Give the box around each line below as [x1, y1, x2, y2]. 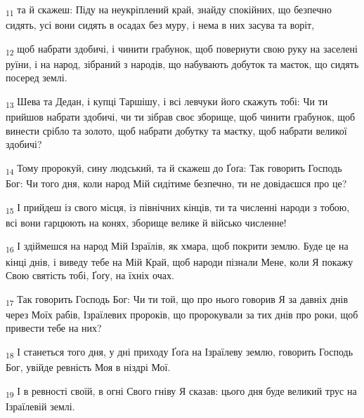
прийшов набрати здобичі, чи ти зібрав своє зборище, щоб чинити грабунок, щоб [6, 109, 356, 124]
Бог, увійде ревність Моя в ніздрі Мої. [6, 360, 171, 375]
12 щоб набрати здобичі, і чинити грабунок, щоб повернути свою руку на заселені [6, 41, 358, 58]
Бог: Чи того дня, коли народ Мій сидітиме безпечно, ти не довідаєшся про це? [6, 176, 347, 191]
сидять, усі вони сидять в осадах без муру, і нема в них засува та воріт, [6, 18, 315, 32]
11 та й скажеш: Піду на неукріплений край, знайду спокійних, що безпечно [6, 2, 332, 18]
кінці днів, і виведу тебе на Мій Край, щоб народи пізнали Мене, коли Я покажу [6, 254, 353, 269]
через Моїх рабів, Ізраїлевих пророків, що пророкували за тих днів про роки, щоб [6, 306, 358, 321]
